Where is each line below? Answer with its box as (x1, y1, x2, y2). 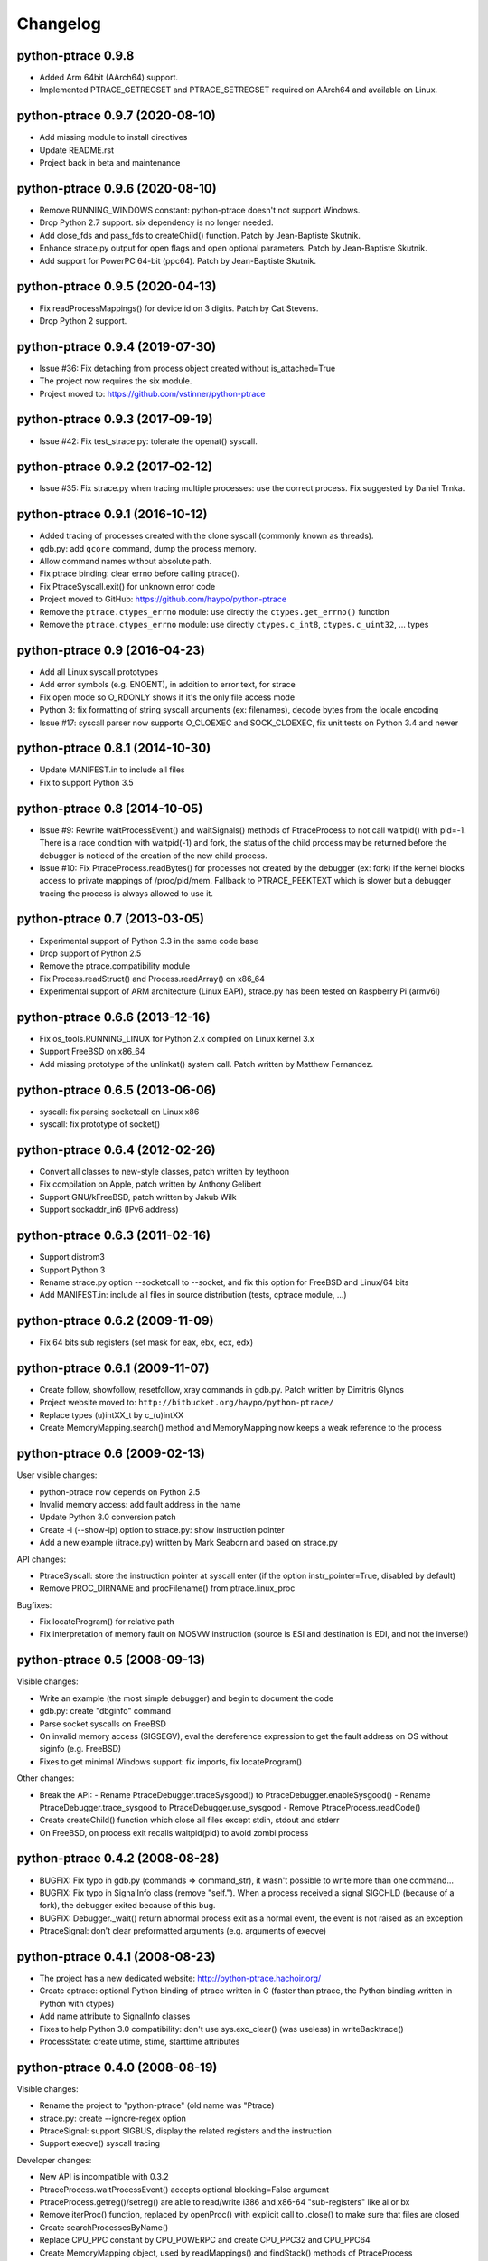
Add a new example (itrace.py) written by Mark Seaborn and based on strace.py (39, 1537, 338, 1548)
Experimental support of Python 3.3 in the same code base (39, 935, 259, 946)
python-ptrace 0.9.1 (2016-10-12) (16, 506, 208, 522)
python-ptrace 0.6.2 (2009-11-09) (16, 1313, 214, 1329)
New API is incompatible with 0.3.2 (39, 2171, 169, 2182)
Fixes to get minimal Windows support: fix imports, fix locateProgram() (39, 1755, 303, 1767)
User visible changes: (16, 1470, 98, 1481)
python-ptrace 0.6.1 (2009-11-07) (16, 1361, 210, 1376)
